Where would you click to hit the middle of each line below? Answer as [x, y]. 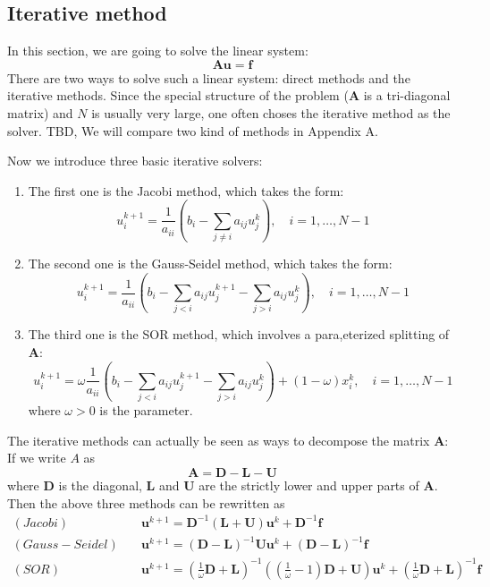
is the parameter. [146, 410]
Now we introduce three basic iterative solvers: [135, 161]
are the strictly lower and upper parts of [309, 485]
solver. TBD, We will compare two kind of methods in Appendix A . [193, 130]
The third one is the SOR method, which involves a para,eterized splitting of [239, 334]
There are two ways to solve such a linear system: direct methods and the [209, 77]
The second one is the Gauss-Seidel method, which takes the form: [210, 264]
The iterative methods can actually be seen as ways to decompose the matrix [219, 440]
